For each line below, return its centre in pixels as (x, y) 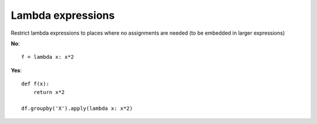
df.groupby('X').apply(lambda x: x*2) (77, 108)
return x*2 (49, 92)
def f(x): (35, 84)
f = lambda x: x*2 (48, 57)
